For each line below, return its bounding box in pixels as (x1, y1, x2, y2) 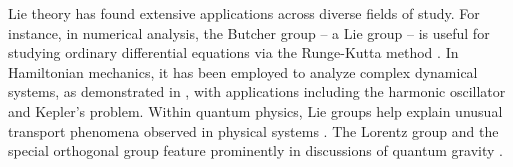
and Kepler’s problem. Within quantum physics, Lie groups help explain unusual (8, 100, 503, 121)
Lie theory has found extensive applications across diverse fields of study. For (8, 3, 480, 23)
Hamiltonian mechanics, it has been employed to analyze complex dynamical (8, 61, 478, 82)
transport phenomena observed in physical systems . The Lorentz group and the (8, 120, 499, 141)
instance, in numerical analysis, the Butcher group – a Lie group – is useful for (8, 22, 490, 43)
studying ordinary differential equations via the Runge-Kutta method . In (8, 42, 459, 63)
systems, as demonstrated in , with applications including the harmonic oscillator (8, 81, 506, 102)
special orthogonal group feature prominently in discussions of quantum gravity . (8, 140, 503, 161)
